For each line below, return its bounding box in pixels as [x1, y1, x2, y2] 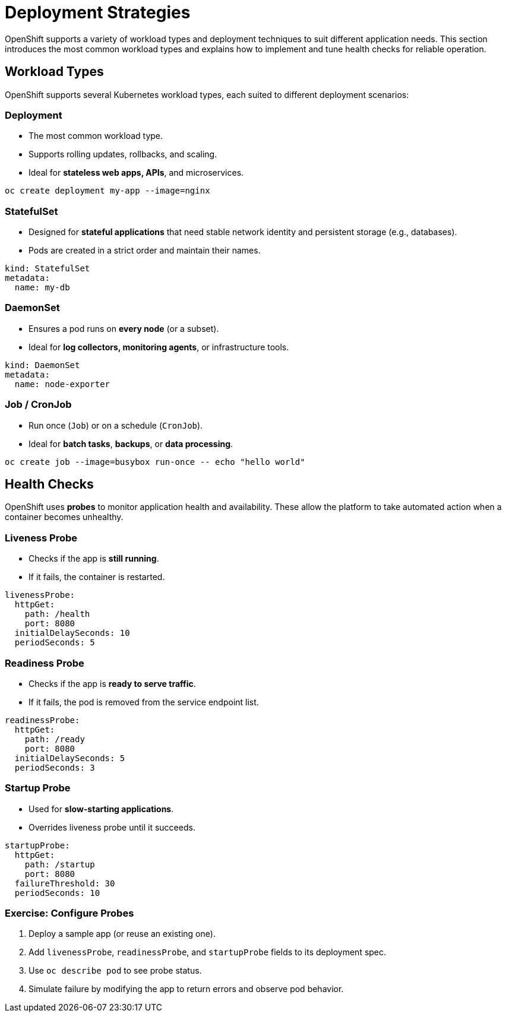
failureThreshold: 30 [14, 878, 115, 888]
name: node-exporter [14, 379, 110, 389]
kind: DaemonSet [5, 360, 80, 370]
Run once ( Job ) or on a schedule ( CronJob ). [29, 420, 203, 430]
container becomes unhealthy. [5, 512, 124, 522]
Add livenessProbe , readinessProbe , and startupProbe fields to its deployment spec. [29, 947, 387, 958]
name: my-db [14, 283, 70, 293]
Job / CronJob [5, 398, 72, 411]
